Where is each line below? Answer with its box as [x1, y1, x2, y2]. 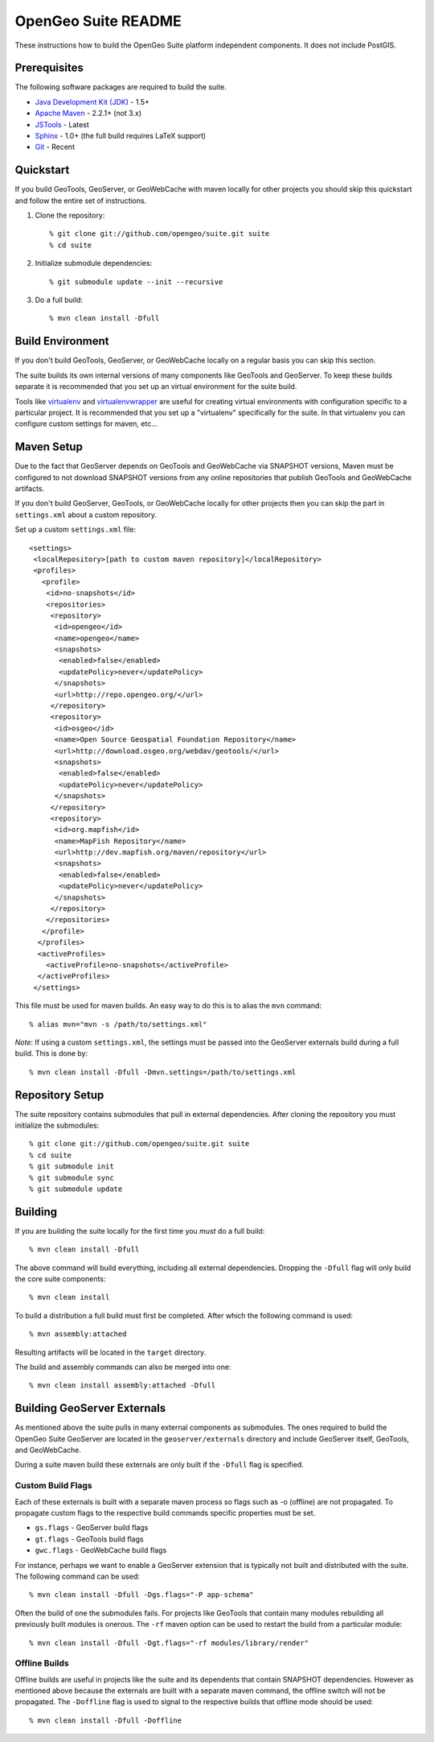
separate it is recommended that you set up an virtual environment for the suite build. [14, 382, 297, 391]
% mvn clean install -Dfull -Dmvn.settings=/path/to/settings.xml [29, 1067, 297, 1077]
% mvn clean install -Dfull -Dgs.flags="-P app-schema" [29, 1591, 254, 1599]
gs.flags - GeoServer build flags [35, 1523, 149, 1533]
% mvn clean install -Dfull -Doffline [29, 1715, 182, 1725]
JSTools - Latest [35, 119, 90, 129]
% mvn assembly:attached [29, 1330, 127, 1339]
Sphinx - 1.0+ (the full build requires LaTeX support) [35, 131, 207, 141]
